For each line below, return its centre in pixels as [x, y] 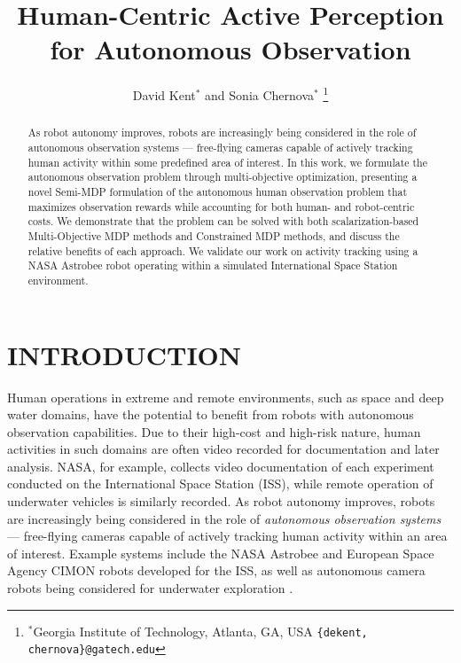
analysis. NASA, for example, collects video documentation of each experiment [221, 466]
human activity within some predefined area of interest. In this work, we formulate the [228, 162]
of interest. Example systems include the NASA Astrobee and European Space [221, 553]
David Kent [164, 94]
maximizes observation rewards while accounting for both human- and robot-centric [221, 206]
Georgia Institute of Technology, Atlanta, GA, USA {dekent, [200, 631]
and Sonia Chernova [260, 94]
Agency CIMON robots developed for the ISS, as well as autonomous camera [216, 570]
